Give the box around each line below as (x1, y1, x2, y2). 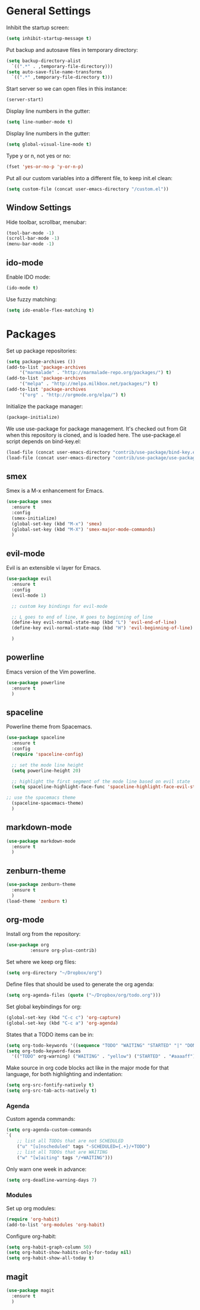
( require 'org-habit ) (6, 1216, 60, 1222)
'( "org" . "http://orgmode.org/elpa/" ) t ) (19, 392, 127, 398)
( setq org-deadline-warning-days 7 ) (6, 1177, 97, 1183)
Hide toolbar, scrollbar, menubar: (6, 218, 87, 225)
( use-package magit (6, 1287, 55, 1293)
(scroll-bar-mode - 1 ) (6, 236, 60, 242)
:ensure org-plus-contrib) (30, 947, 97, 954)
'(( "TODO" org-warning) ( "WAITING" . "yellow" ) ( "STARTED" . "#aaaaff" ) (11, 1053, 196, 1059)
